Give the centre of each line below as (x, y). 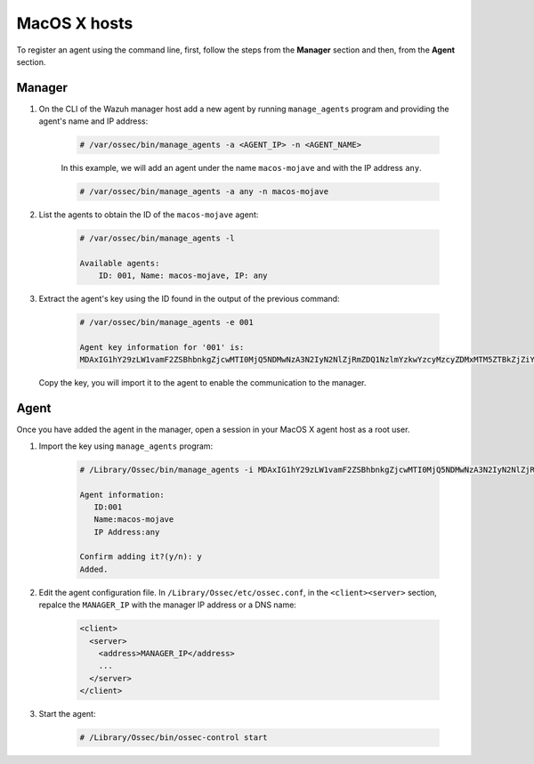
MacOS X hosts (75, 23)
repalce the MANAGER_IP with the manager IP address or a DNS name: (168, 605)
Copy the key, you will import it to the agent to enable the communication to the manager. (202, 383)
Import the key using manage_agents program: (126, 446)
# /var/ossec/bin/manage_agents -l (157, 239)
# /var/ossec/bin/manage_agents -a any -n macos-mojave (204, 192)
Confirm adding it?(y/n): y (141, 557)
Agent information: (122, 495)
